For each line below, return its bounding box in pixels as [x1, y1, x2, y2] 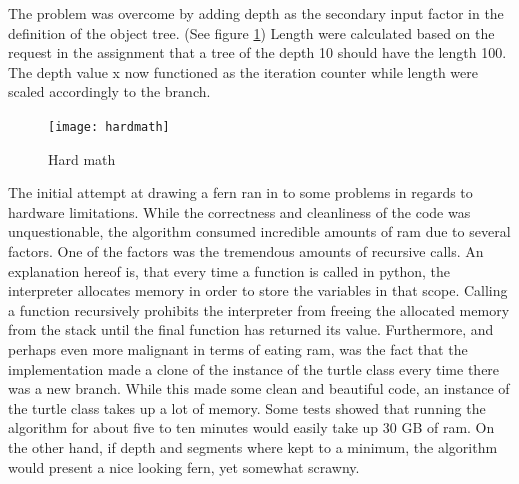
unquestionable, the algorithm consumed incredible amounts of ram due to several [8, 221, 511, 242]
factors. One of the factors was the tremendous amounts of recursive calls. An [8, 241, 484, 261]
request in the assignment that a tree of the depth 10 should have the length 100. [8, 42, 507, 63]
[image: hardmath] [48, 119, 170, 134]
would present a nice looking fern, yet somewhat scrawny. [8, 456, 360, 477]
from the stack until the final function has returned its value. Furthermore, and [8, 319, 494, 340]
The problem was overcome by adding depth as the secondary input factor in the [8, 3, 504, 23]
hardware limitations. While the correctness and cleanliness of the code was [8, 201, 471, 222]
